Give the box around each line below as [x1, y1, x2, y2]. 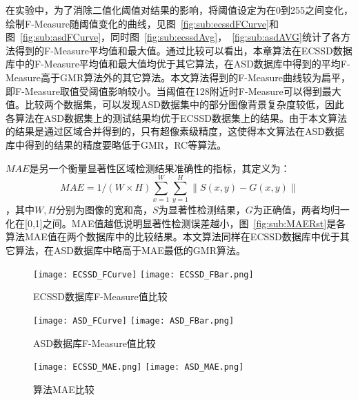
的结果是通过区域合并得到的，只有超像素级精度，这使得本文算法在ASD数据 [6, 124, 344, 138]
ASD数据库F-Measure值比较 [33, 335, 156, 350]
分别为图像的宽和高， [56, 202, 153, 217]
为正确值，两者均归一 [252, 202, 350, 217]
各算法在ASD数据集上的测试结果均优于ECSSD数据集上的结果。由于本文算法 [6, 110, 347, 125]
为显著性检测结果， [158, 202, 246, 217]
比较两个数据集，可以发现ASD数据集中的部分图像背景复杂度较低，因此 [24, 97, 344, 112]
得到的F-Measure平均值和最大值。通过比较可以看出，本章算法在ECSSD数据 [14, 43, 352, 57]
